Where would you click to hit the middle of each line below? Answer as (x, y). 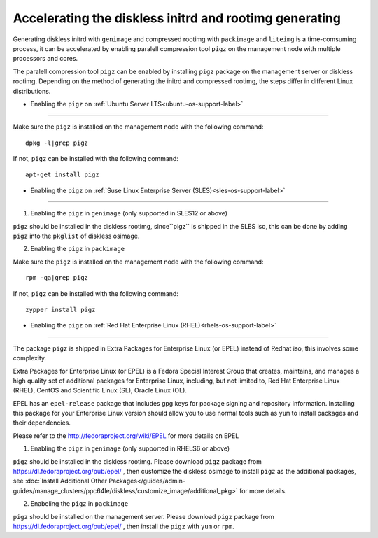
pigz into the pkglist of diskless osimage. (76, 236)
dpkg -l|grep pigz (57, 143)
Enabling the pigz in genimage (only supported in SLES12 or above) (129, 213)
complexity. (30, 358)
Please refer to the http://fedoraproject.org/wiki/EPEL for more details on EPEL (126, 436)
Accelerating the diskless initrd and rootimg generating (177, 18)
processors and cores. (45, 59)
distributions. (32, 91)
